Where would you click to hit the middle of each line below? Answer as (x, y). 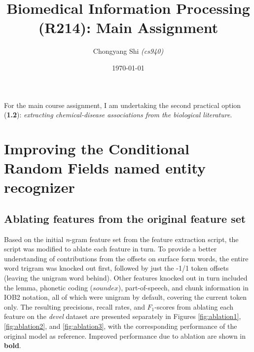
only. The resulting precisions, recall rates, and (74, 306)
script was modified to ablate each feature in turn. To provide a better (110, 249)
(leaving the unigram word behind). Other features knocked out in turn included (126, 278)
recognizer (39, 187)
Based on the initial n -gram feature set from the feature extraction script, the (121, 239)
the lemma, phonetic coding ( (49, 287)
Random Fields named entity (105, 168)
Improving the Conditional (97, 148)
